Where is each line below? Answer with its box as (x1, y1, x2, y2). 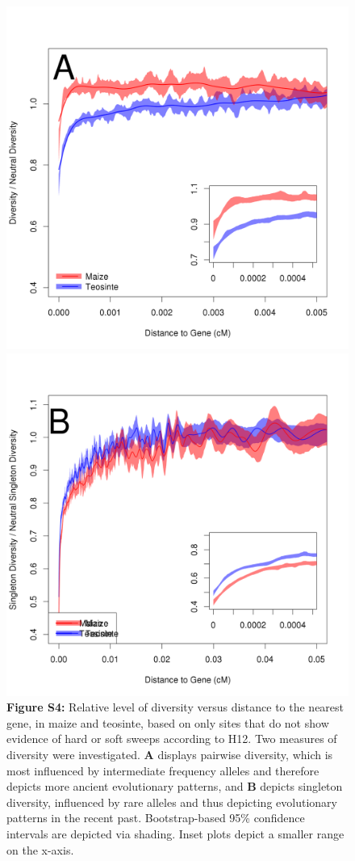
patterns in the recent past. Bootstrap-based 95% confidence (6, 809, 305, 826)
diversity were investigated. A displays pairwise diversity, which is (6, 745, 333, 762)
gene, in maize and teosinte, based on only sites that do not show (6, 714, 329, 731)
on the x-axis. (6, 841, 74, 858)
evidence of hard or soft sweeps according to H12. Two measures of (6, 730, 337, 747)
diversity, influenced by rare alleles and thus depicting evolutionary (6, 793, 337, 810)
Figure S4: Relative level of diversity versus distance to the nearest (6, 699, 345, 715)
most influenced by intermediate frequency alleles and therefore (6, 762, 319, 779)
